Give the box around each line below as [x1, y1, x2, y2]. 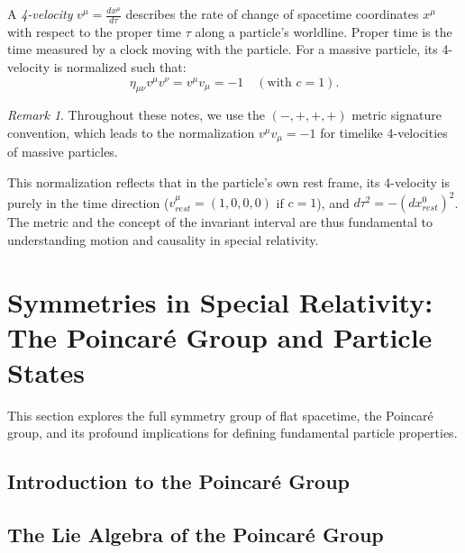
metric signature [351, 105, 442, 124]
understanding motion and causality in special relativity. [7, 230, 319, 249]
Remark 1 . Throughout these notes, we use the [7, 105, 266, 124]
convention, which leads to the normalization [7, 123, 255, 141]
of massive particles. [7, 142, 118, 161]
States [7, 353, 86, 390]
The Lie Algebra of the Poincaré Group [7, 521, 384, 548]
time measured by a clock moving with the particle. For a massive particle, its [7, 40, 438, 59]
